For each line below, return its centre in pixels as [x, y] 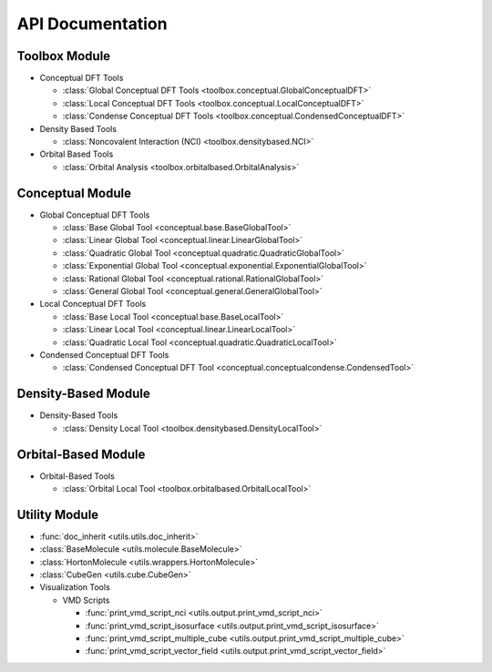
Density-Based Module [83, 394]
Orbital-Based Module [81, 454]
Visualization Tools [75, 587]
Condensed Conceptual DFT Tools [104, 355]
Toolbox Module [64, 56]
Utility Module [58, 514]
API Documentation [92, 24]
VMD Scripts [86, 600]
